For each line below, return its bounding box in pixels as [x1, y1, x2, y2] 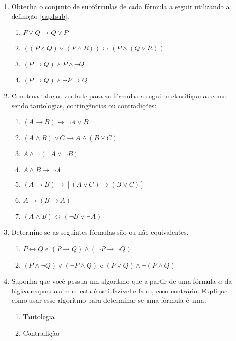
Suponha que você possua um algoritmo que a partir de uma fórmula [11, 276, 216, 286]
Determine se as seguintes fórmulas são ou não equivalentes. [11, 227, 189, 237]
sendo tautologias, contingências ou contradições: [11, 100, 157, 110]
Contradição [23, 327, 59, 338]
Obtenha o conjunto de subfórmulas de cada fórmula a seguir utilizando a [11, 1, 230, 11]
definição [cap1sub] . [11, 11, 69, 21]
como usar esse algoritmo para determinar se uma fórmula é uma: [11, 295, 206, 305]
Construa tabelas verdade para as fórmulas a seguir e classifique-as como [11, 91, 227, 101]
